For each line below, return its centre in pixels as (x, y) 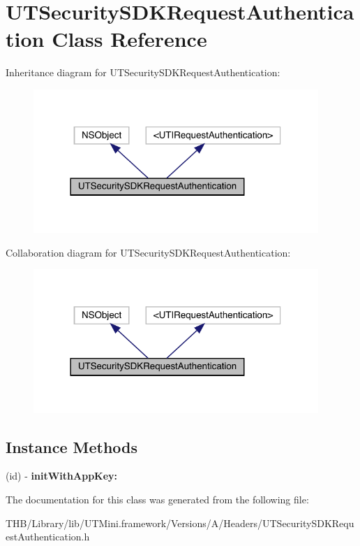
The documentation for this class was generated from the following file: (157, 500)
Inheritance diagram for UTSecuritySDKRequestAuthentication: (143, 72)
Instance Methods (72, 446)
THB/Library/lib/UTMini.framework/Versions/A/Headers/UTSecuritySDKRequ (180, 523)
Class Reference (129, 39)
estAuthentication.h (48, 537)
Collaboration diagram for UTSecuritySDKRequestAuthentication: (148, 252)
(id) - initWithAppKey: (62, 476)
